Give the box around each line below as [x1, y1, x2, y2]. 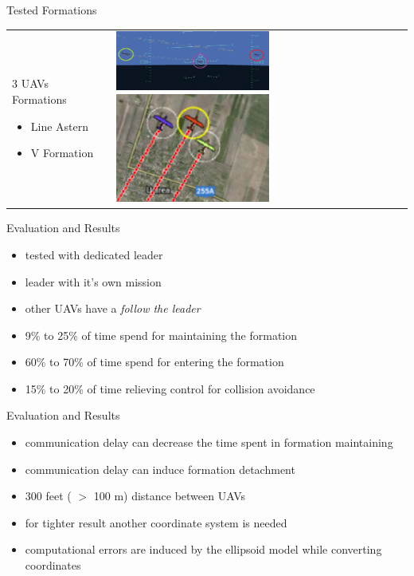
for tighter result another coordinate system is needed [25, 514, 287, 531]
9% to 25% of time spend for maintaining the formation [25, 326, 298, 343]
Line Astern [30, 117, 89, 134]
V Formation [30, 144, 94, 161]
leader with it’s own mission [25, 273, 162, 290]
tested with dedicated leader [25, 246, 163, 262]
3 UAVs [12, 75, 49, 92]
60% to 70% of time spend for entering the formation [25, 353, 284, 370]
